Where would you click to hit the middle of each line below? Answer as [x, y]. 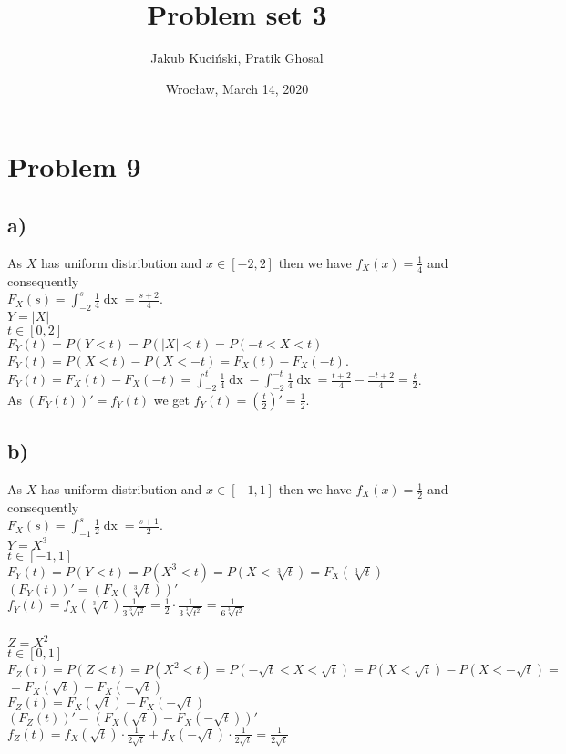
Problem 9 [74, 166]
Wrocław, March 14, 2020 [237, 88]
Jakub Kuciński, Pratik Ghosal [237, 58]
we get [172, 399]
